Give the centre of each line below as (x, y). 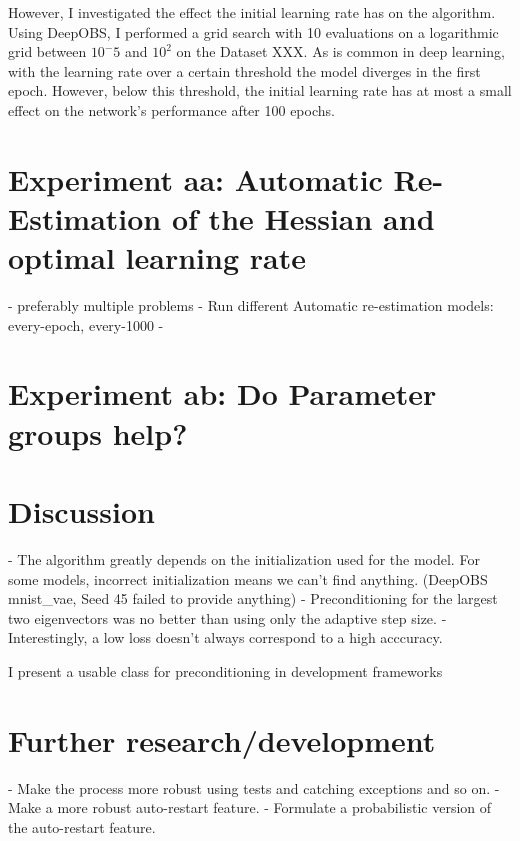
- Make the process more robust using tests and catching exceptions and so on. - (254, 787)
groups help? (98, 432)
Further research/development (222, 739)
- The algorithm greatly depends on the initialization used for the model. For (244, 558)
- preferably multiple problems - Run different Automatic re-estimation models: (251, 305)
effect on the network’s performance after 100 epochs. (171, 109)
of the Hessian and (303, 217)
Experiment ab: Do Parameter (222, 393)
